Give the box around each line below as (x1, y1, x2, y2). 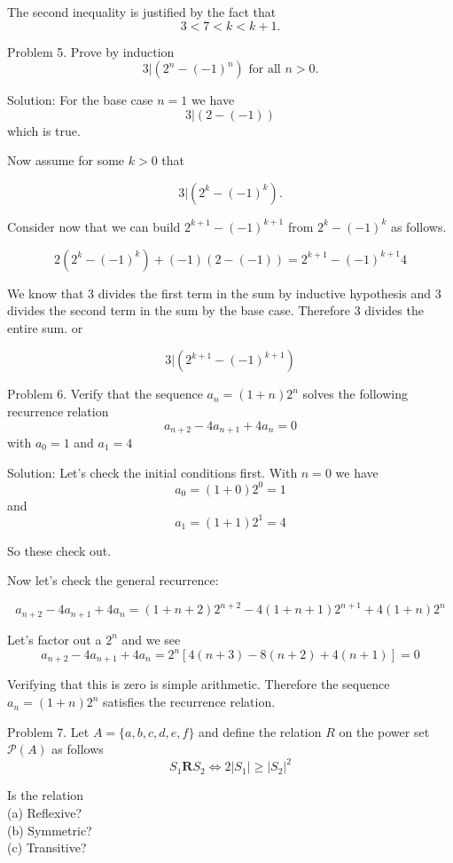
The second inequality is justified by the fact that (7, 3, 277, 20)
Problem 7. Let (7, 722, 90, 740)
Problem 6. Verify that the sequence (7, 384, 203, 403)
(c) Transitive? (7, 838, 87, 857)
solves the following (302, 384, 408, 403)
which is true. (7, 121, 81, 139)
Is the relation (7, 786, 84, 804)
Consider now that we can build (7, 217, 181, 235)
